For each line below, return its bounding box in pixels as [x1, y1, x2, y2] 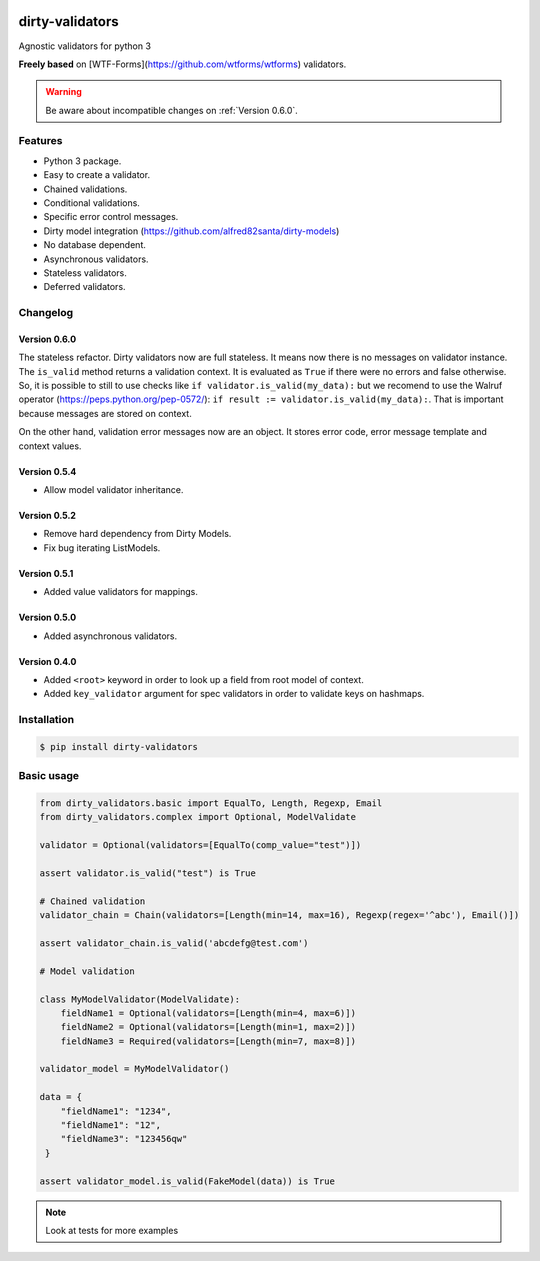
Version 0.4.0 [18, 655, 77, 667]
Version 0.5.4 [18, 465, 77, 477]
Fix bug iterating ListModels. [43, 541, 161, 554]
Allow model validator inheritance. [43, 484, 184, 496]
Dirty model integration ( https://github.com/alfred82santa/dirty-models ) [43, 225, 340, 237]
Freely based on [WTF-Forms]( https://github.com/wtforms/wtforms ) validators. [18, 58, 347, 70]
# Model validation [39, 965, 135, 977]
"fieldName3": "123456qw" [60, 1133, 188, 1145]
